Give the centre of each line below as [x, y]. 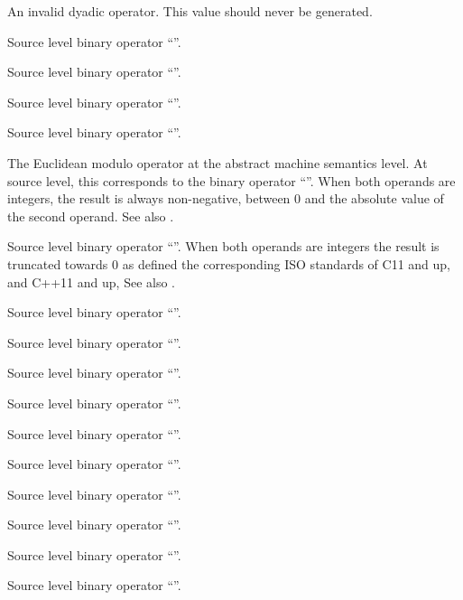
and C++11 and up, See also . [91, 281]
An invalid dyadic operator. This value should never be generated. [190, 11]
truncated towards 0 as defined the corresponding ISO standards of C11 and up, [229, 263]
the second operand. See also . [91, 216]
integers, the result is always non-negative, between [149, 198]
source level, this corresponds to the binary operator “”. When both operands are [231, 180]
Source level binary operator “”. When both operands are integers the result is [223, 246]
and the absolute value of [374, 198]
